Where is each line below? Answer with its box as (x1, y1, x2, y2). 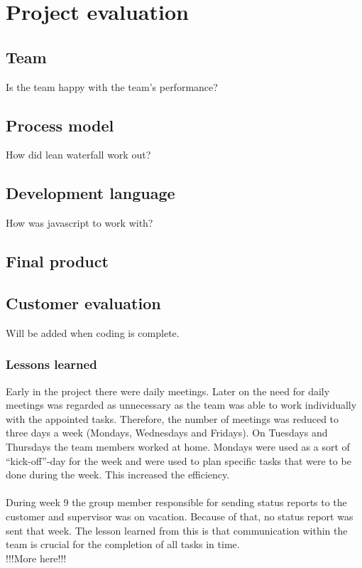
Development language (6, 182, 175, 204)
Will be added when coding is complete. (6, 325, 180, 340)
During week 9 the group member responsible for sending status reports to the (6, 495, 347, 510)
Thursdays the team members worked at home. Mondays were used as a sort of (6, 439, 350, 454)
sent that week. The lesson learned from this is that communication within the (6, 523, 348, 537)
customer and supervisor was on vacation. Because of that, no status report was (6, 508, 353, 523)
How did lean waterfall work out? (6, 147, 151, 162)
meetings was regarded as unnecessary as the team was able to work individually (6, 397, 357, 412)
